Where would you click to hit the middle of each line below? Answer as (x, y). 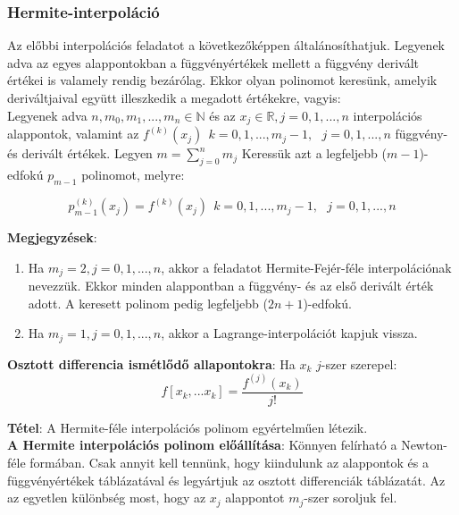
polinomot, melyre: (133, 174)
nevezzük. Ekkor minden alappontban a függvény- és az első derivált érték (231, 286)
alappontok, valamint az (73, 134)
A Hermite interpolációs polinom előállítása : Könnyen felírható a (202, 445)
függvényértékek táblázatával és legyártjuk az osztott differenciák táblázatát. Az (226, 480)
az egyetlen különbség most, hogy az (107, 498)
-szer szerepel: (359, 363)
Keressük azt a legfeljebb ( (314, 153)
